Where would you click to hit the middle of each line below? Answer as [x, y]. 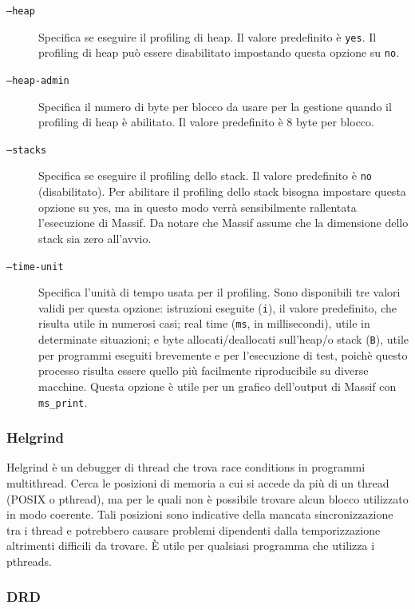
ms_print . [63, 402]
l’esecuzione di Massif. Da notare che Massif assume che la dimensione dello [223, 223]
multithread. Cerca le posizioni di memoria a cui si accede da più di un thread [198, 482]
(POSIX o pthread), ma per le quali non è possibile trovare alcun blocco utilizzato [207, 498]
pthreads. [29, 561]
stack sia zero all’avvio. [95, 238]
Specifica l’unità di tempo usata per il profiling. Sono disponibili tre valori [219, 292]
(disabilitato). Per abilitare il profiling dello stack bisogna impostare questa [222, 191]
